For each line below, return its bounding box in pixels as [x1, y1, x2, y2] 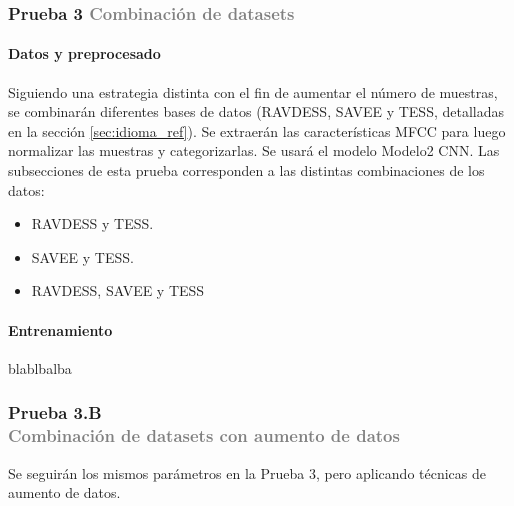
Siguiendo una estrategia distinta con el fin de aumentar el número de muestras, [8, 81, 498, 102]
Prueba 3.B [8, 400, 102, 425]
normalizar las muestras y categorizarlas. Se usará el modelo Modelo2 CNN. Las [8, 140, 500, 161]
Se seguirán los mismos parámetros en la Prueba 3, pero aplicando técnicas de [8, 462, 486, 483]
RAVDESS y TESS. [31, 213, 154, 234]
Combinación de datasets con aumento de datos [8, 423, 400, 448]
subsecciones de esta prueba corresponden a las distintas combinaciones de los [8, 160, 485, 181]
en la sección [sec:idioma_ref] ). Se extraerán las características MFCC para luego [8, 120, 506, 141]
